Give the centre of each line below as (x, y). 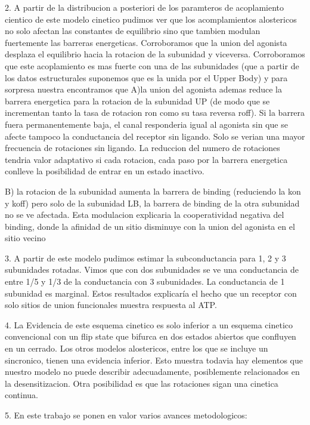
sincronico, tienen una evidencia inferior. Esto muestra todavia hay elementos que (154, 360)
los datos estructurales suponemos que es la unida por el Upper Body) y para (146, 77)
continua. (22, 395)
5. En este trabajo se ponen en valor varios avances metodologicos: (126, 415)
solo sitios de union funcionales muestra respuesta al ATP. (111, 305)
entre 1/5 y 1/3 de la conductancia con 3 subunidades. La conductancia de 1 (145, 281)
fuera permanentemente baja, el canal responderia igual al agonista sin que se (146, 124)
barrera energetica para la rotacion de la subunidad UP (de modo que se (137, 101)
